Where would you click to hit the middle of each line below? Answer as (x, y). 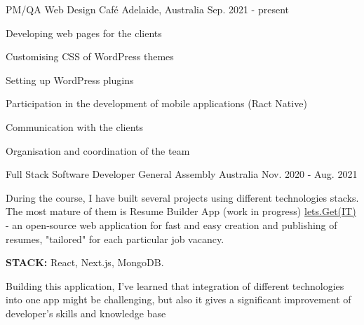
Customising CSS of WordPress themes (90, 56)
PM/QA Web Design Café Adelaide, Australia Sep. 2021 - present (148, 9)
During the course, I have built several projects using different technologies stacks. (182, 197)
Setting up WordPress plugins (70, 79)
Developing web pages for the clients (84, 33)
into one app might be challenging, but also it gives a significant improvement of (178, 299)
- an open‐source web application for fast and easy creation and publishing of (171, 224)
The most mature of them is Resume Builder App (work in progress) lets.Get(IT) (181, 211)
